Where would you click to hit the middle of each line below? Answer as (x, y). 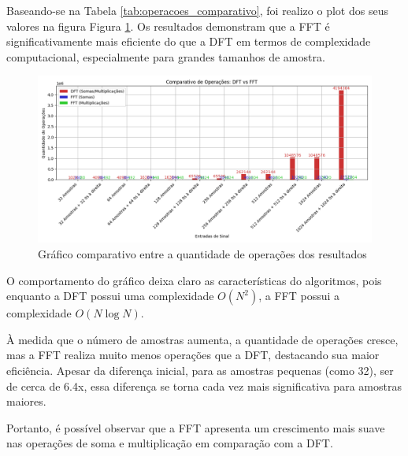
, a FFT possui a (299, 296)
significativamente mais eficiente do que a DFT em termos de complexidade (189, 41)
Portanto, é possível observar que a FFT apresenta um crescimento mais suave (196, 427)
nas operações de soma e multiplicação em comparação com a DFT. (170, 443)
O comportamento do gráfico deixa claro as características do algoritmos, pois (194, 280)
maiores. (26, 401)
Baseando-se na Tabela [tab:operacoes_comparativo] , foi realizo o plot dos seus (197, 10)
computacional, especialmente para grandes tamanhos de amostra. (166, 56)
